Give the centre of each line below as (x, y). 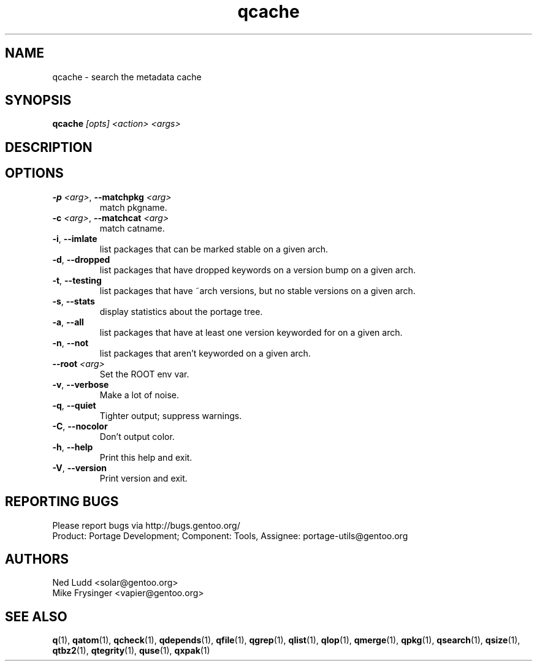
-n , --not (70, 342)
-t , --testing (77, 280)
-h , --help (73, 447)
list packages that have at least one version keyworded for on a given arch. (251, 332)
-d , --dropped (81, 259)
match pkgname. (133, 207)
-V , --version (79, 467)
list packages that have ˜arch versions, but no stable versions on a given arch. (257, 290)
